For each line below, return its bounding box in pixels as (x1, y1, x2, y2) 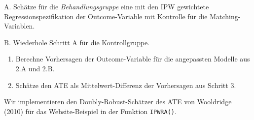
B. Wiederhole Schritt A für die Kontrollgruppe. (4, 37, 150, 47)
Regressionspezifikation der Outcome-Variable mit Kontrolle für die (4, 11, 208, 21)
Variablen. (4, 21, 35, 31)
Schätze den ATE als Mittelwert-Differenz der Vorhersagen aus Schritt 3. (15, 80, 236, 90)
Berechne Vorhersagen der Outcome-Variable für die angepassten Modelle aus (15, 54, 250, 64)
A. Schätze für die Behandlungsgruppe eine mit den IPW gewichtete (4, 1, 209, 11)
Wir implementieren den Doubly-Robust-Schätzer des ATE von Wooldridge (4, 96, 232, 107)
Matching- (210, 11, 241, 21)
